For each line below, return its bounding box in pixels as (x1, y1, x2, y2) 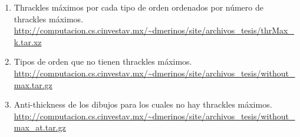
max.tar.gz (14, 78, 52, 91)
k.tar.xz (14, 35, 42, 48)
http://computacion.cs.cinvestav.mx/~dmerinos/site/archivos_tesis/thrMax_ (14, 24, 294, 36)
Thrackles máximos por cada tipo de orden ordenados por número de (14, 1, 263, 13)
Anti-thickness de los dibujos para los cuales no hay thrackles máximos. (14, 98, 272, 111)
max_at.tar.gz (14, 121, 66, 133)
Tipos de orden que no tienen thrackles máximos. (14, 55, 192, 68)
